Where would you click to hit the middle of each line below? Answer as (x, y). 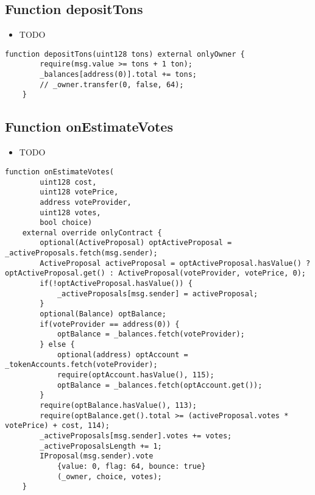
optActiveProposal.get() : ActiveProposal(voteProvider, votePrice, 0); (155, 273)
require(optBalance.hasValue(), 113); (118, 405)
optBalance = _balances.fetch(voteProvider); (151, 334)
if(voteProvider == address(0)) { (110, 324)
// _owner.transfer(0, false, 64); (112, 84)
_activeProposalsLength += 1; (101, 446)
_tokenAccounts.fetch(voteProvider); (81, 365)
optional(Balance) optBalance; (103, 314)
